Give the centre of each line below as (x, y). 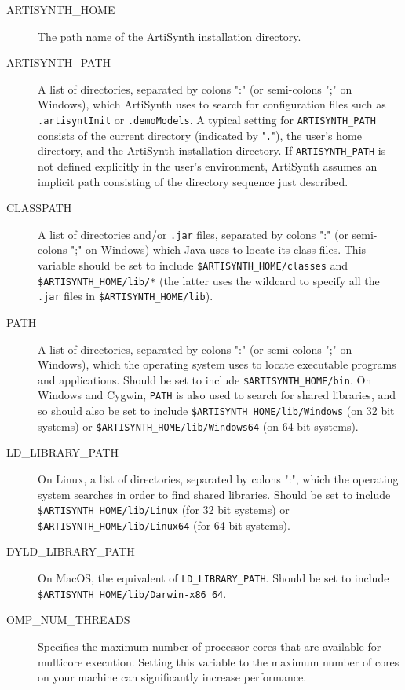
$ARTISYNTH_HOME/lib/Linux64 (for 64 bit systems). (164, 525)
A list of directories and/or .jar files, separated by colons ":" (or (193, 234)
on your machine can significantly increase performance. (172, 677)
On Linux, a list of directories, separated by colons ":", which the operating (218, 478)
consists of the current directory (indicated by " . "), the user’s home (200, 135)
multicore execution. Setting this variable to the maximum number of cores (219, 661)
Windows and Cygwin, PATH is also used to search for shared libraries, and (217, 395)
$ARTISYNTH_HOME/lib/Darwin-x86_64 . (132, 593)
